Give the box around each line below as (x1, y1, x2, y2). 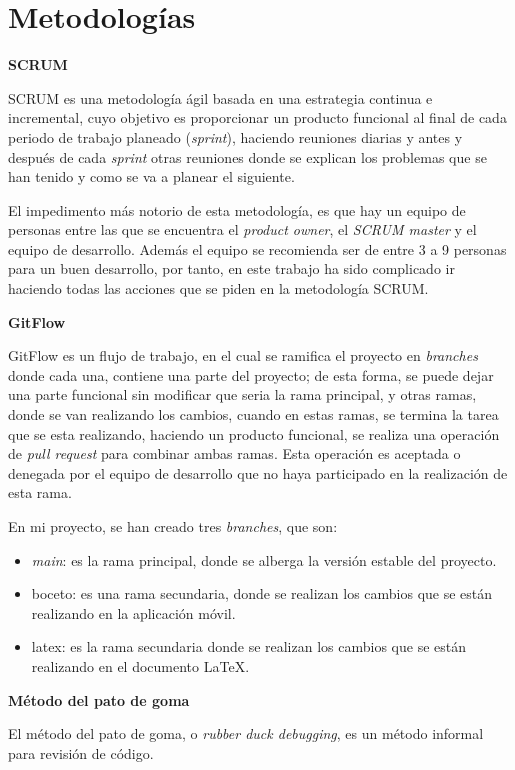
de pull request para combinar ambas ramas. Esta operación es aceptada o (8, 443, 461, 464)
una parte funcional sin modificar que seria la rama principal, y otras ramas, (8, 384, 477, 405)
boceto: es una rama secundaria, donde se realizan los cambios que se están (31, 583, 493, 604)
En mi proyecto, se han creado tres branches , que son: (8, 516, 338, 536)
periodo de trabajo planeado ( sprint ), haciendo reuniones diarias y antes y (8, 126, 463, 147)
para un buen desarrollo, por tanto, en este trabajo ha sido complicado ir (8, 258, 455, 279)
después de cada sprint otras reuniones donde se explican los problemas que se (8, 146, 487, 167)
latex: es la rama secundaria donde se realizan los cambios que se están (31, 636, 466, 657)
